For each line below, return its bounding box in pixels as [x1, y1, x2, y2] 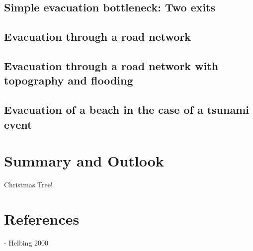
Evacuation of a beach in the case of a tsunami [4, 102, 249, 117]
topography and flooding [4, 73, 133, 88]
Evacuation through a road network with [4, 58, 219, 73]
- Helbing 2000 [4, 237, 49, 248]
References [4, 208, 80, 229]
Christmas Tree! [4, 179, 53, 190]
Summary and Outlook [4, 151, 164, 171]
